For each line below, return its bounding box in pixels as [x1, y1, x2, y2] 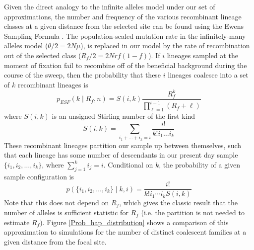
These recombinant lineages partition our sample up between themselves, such [4, 140, 242, 150]
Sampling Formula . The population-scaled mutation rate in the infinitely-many [4, 30, 246, 41]
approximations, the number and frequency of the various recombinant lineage [4, 11, 242, 21]
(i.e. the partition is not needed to [141, 207, 245, 218]
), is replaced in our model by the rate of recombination [80, 40, 250, 51]
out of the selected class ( [4, 50, 81, 60]
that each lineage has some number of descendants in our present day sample [4, 150, 238, 160]
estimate [4, 217, 30, 227]
